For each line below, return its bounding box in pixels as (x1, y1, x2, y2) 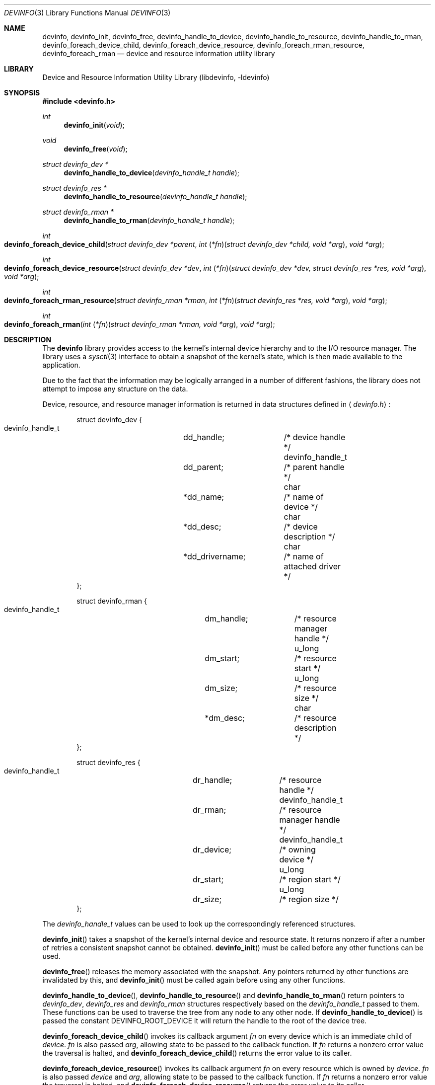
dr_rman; (193, 805, 226, 815)
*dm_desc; (205, 713, 245, 723)
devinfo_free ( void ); (64, 145, 128, 153)
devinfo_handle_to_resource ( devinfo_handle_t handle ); (64, 192, 247, 201)
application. (42, 361, 80, 369)
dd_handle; (183, 432, 225, 442)
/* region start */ (279, 874, 341, 884)
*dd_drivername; (183, 551, 246, 561)
